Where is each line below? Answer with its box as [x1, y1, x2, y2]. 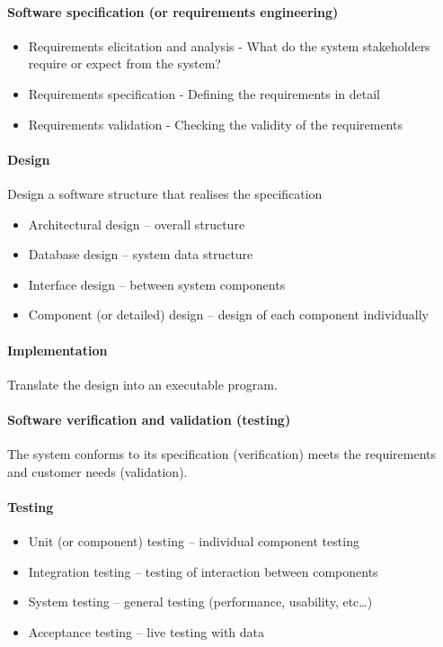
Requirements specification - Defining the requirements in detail [28, 84, 380, 103]
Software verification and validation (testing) [7, 409, 291, 428]
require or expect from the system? [28, 54, 221, 73]
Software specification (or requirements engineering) [7, 2, 339, 21]
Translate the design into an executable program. [7, 374, 278, 393]
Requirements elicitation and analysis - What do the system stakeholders [28, 36, 430, 55]
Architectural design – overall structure [28, 214, 245, 233]
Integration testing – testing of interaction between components [28, 562, 378, 580]
